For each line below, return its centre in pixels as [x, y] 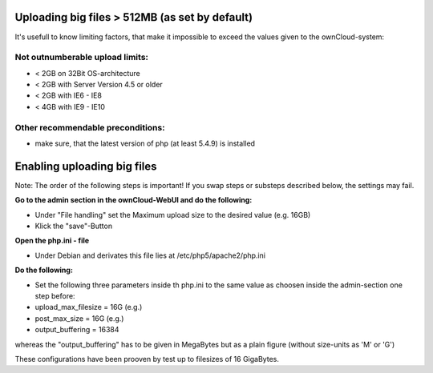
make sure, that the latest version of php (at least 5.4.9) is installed [145, 143]
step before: [55, 296]
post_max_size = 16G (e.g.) [79, 318]
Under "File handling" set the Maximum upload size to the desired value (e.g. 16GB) [173, 215]
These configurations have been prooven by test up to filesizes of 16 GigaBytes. [147, 359]
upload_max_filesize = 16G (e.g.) [89, 307]
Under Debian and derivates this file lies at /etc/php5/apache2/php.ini [150, 255]
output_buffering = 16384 [77, 330]
